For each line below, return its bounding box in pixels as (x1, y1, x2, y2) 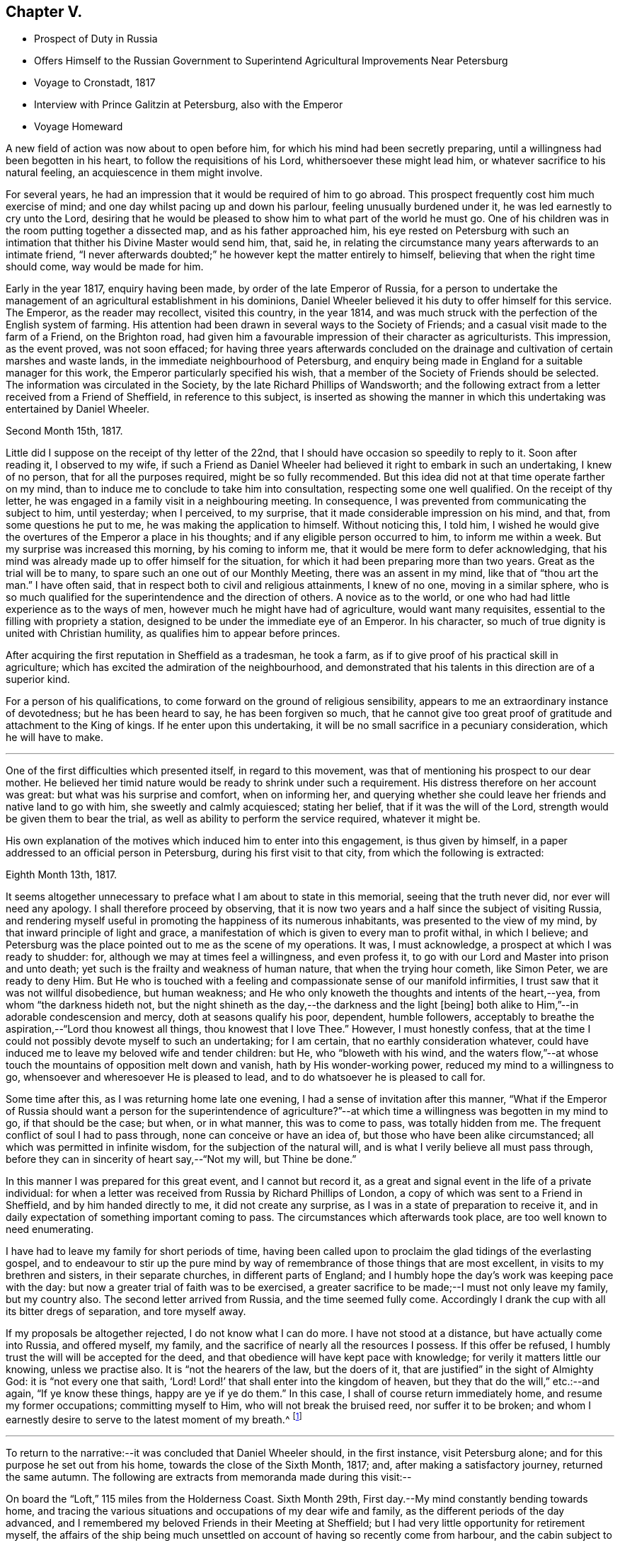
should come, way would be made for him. (6, 260, 204, 273)
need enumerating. (6, 1223, 94, 1236)
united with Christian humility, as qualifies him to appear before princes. (6, 627, 340, 640)
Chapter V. (6, 3, 83, 21)
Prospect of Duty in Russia (34, 33, 158, 45)
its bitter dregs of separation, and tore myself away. (6, 1305, 246, 1318)
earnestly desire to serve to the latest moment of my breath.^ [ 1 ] (6, 1411, 302, 1426)
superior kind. (6, 673, 70, 686)
